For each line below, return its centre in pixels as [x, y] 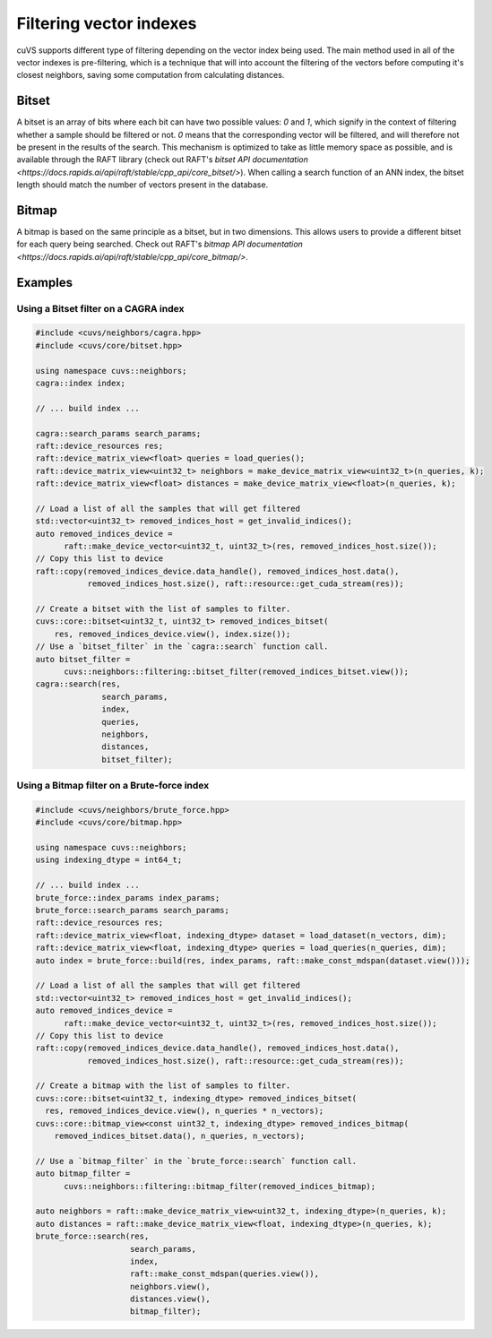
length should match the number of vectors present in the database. [142, 185]
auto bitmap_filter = [83, 1174]
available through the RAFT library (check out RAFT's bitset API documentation [163, 160]
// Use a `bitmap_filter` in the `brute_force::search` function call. [196, 1161]
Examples [45, 282]
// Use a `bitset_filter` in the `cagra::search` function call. [182, 647]
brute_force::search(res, [92, 1236]
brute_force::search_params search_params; [133, 910]
